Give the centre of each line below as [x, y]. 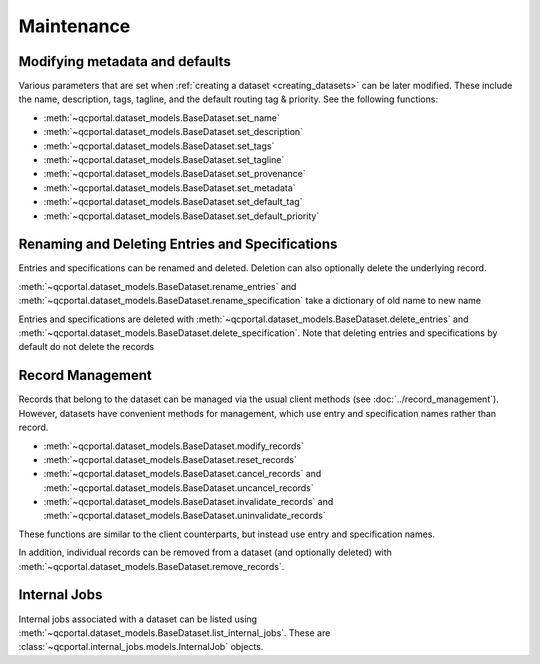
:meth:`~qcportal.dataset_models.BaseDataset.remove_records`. [151, 566]
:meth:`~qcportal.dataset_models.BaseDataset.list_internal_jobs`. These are [174, 632]
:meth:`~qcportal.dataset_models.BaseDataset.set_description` [173, 132]
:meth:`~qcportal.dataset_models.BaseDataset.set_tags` [159, 146]
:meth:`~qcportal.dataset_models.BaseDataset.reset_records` [170, 459]
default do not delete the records [86, 347]
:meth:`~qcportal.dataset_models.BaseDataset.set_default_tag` [173, 202]
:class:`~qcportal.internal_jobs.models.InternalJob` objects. [141, 647]
